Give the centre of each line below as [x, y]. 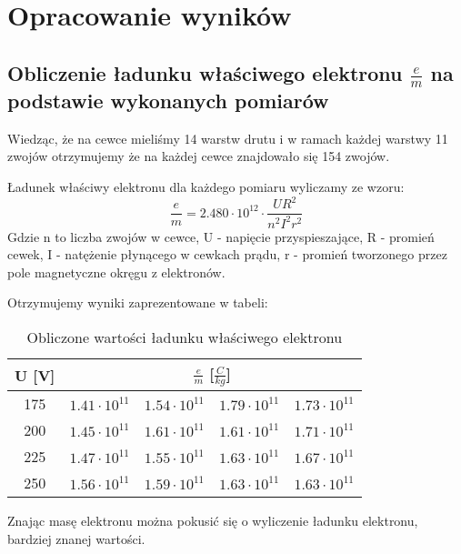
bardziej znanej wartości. [76, 538]
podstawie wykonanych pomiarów [168, 100]
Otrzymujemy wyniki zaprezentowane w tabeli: [138, 302]
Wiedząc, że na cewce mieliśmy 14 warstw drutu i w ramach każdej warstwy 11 [228, 138]
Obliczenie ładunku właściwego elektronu [205, 72]
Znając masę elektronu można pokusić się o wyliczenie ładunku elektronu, [213, 521]
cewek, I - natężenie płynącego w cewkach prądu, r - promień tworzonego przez [227, 254]
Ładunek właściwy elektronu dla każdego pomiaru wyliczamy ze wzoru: [206, 186]
